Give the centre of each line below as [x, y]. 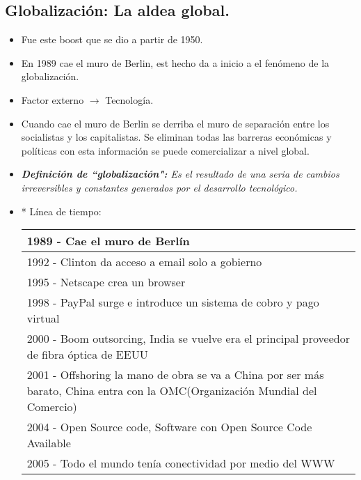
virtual [43, 318]
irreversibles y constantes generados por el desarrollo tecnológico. [159, 187]
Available [49, 443]
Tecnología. [129, 99]
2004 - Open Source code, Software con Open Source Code [169, 427]
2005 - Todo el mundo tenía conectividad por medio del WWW [181, 463]
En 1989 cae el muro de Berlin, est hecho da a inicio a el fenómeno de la [175, 62]
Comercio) [52, 407]
